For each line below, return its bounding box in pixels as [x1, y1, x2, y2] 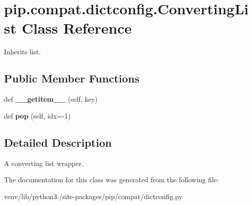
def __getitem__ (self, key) [4, 94, 98, 104]
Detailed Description [4, 134, 112, 150]
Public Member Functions [4, 71, 139, 86]
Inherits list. [4, 46, 41, 57]
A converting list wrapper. [4, 158, 84, 168]
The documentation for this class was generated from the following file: [4, 174, 219, 185]
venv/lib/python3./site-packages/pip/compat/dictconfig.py [4, 191, 183, 201]
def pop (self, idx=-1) [4, 110, 71, 121]
